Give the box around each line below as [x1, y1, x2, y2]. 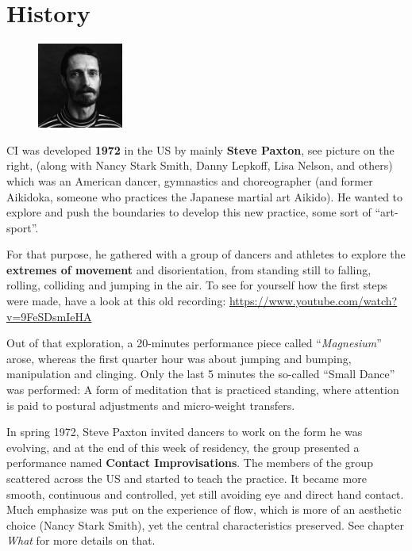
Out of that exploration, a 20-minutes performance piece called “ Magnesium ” [6, 335, 382, 351]
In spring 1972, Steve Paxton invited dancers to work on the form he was [6, 423, 363, 440]
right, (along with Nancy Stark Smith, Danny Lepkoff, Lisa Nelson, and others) [6, 157, 393, 174]
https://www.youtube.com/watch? [229, 293, 398, 309]
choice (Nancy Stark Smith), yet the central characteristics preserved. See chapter [6, 516, 404, 533]
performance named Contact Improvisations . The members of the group [6, 454, 373, 471]
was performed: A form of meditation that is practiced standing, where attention [6, 381, 399, 398]
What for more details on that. [6, 532, 156, 549]
